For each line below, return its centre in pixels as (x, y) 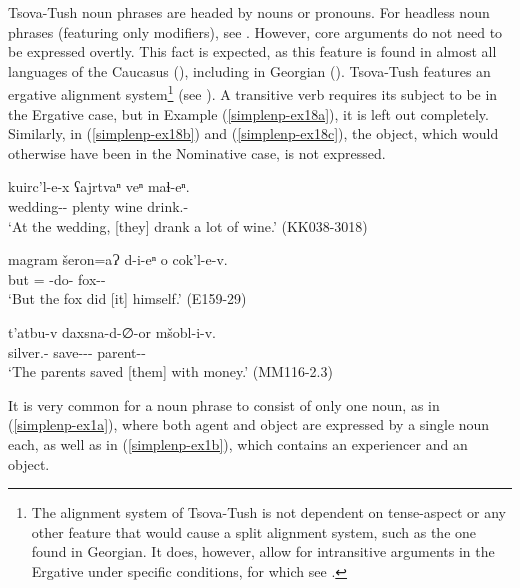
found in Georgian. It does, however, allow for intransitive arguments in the (263, 551)
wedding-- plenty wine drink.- (98, 206)
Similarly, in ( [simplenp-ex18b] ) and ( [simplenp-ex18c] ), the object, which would (253, 133)
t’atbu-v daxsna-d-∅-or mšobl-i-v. (112, 331)
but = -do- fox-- (57, 278)
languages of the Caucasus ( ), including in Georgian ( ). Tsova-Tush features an (249, 70)
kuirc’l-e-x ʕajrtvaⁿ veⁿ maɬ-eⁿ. (99, 186)
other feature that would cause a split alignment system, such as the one (254, 531)
